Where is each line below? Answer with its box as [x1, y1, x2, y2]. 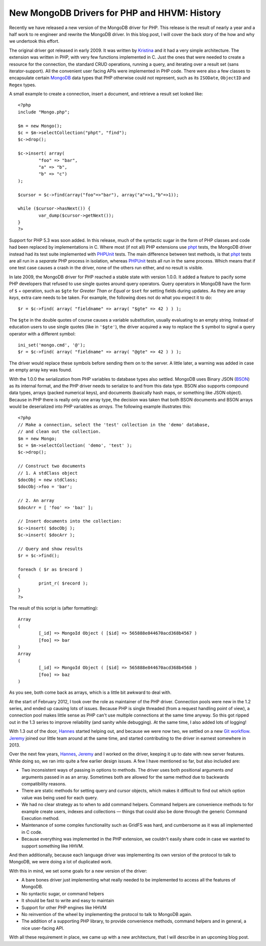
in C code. [21, 829, 42, 835]
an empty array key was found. [9, 367, 72, 373]
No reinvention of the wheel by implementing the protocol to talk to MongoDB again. [21, 912, 192, 917]
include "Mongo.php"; [18, 109, 70, 115]
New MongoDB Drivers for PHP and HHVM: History [9, 7, 221, 18]
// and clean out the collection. [18, 429, 101, 434]
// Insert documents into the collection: [18, 519, 122, 524]
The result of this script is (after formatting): [9, 605, 99, 611]
